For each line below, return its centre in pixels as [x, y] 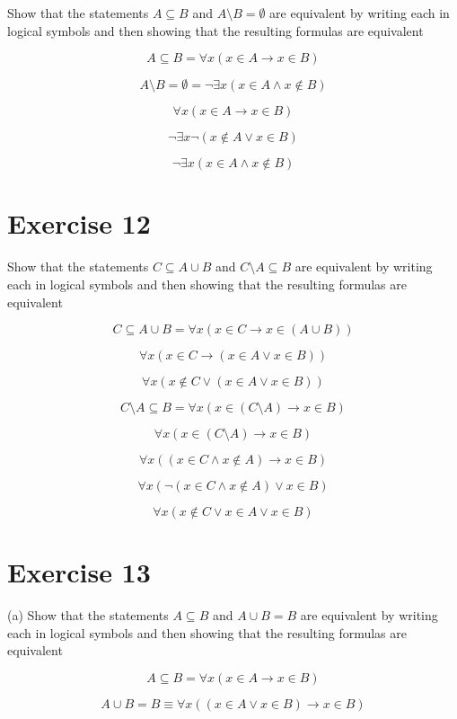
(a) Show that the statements [88, 615]
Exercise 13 [79, 572]
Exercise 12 [79, 223]
